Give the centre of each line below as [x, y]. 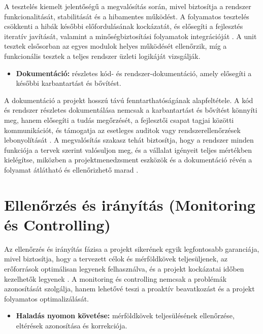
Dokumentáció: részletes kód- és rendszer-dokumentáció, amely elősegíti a [134, 73]
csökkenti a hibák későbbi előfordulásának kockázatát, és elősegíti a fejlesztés [124, 26]
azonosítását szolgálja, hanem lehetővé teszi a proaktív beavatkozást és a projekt [129, 289]
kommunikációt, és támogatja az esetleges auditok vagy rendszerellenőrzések [122, 130]
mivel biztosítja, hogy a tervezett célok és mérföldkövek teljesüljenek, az [116, 259]
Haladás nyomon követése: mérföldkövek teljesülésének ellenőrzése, [125, 315]
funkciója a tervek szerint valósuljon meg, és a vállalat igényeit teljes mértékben [128, 149]
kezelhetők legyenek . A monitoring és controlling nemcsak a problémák [116, 278]
